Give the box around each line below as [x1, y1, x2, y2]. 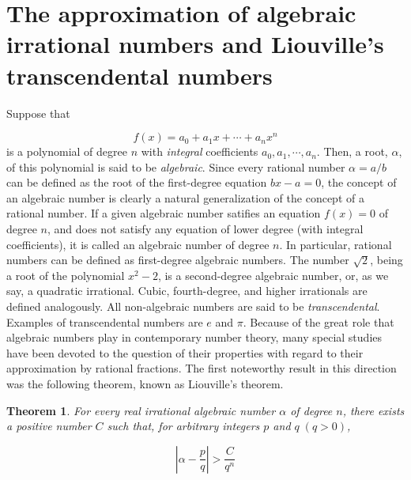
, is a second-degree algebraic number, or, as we [157, 266, 389, 283]
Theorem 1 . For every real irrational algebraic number [6, 402, 276, 418]
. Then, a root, [316, 143, 388, 160]
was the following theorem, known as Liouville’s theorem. [6, 376, 284, 391]
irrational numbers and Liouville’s [6, 28, 384, 60]
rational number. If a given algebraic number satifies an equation [6, 205, 321, 221]
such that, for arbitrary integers [107, 418, 260, 434]
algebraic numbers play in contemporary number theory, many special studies [6, 329, 383, 346]
